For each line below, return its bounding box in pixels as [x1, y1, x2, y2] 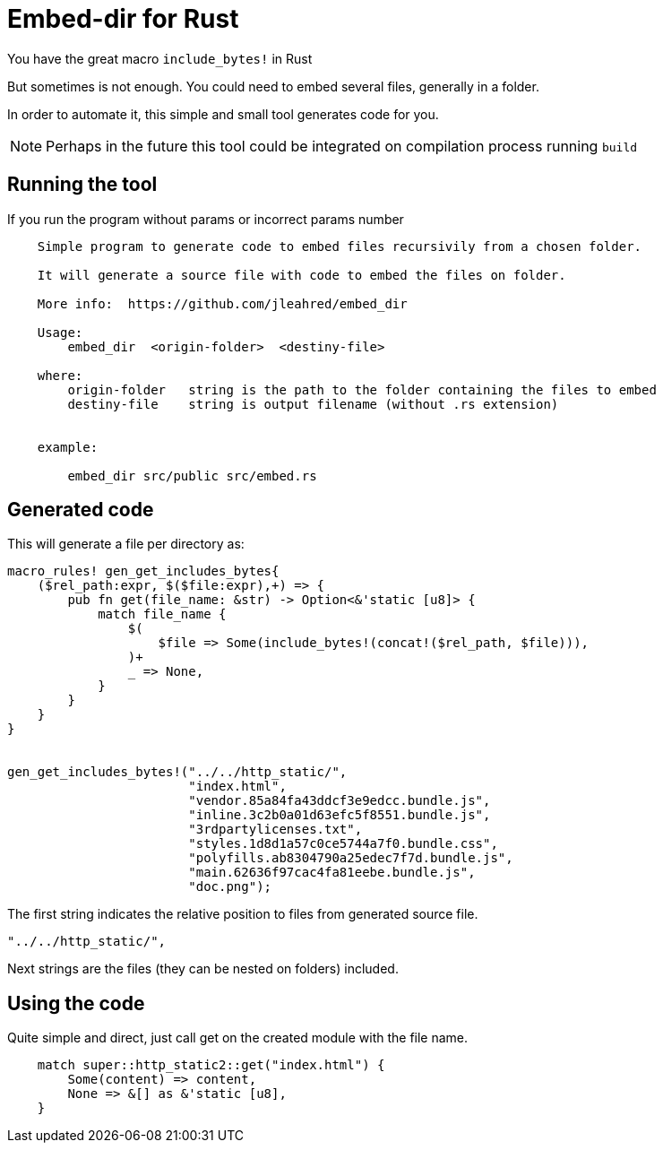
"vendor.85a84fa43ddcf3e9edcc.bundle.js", [188, 793, 491, 808]
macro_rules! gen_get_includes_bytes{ [7, 564, 280, 579]
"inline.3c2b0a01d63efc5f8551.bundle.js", [188, 808, 491, 823]
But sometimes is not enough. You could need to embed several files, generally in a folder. [7, 78, 539, 94]
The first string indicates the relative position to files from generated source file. [7, 906, 478, 922]
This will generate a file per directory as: [7, 536, 245, 552]
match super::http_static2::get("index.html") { [37, 1058, 385, 1073]
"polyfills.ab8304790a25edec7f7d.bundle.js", [188, 851, 513, 866]
